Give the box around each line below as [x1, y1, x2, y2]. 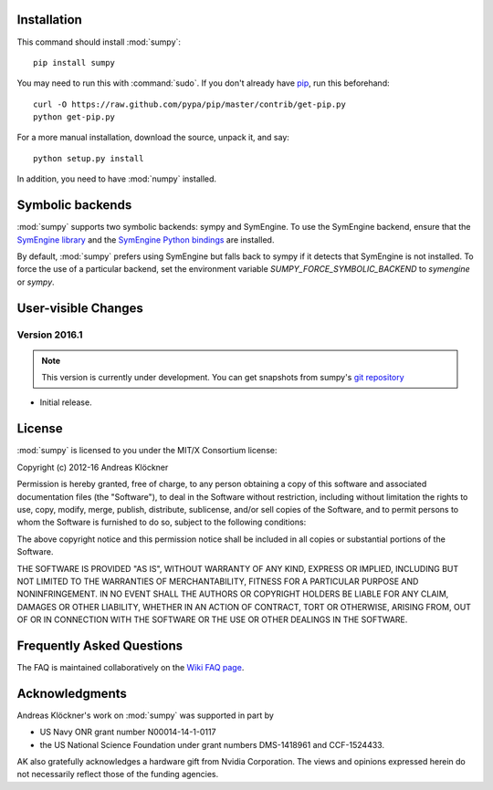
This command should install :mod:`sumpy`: [16, 36, 182, 47]
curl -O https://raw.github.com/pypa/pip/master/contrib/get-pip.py [33, 99, 346, 109]
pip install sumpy [33, 57, 116, 68]
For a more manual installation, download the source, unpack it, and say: [16, 132, 289, 143]
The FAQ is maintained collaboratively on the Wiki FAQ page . [16, 661, 245, 672]
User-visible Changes [16, 300, 143, 316]
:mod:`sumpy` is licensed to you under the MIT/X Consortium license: [16, 445, 278, 456]
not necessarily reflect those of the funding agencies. [16, 769, 219, 780]
